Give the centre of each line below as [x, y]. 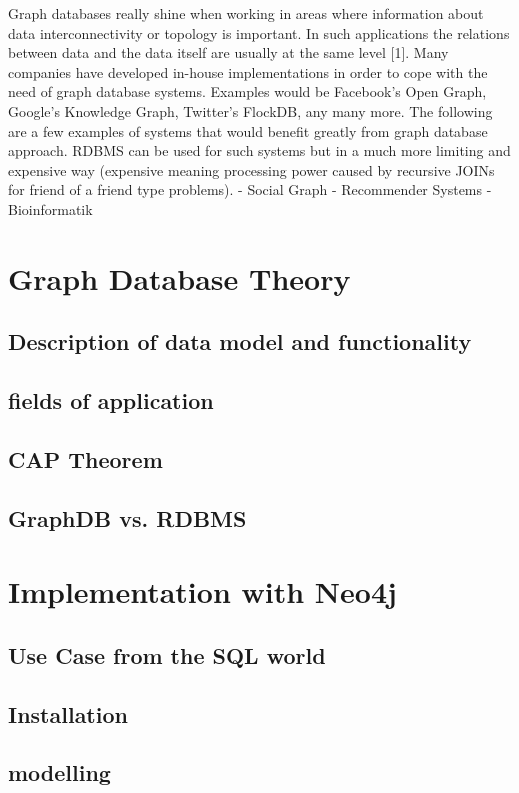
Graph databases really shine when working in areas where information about [246, 13]
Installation [68, 713]
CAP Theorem [85, 458]
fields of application [111, 400]
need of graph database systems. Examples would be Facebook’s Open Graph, [247, 91]
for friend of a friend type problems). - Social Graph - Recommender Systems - [250, 189]
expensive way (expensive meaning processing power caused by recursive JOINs [251, 169]
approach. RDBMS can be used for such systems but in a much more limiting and [259, 150]
